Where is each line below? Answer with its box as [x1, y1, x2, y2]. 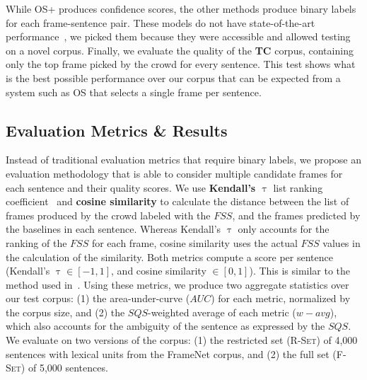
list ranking [273, 180, 323, 195]
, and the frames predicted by [232, 207, 361, 222]
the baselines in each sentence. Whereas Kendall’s [6, 221, 221, 236]
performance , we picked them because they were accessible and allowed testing [6, 29, 351, 44]
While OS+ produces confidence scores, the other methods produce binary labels [6, 1, 356, 16]
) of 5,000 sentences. [21, 360, 108, 375]
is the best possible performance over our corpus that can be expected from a [6, 70, 341, 85]
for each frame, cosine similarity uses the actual [91, 235, 298, 250]
